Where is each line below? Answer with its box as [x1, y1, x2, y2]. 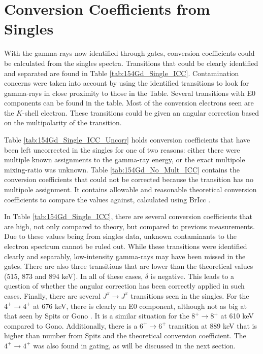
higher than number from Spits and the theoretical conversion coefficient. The [4, 330, 246, 341]
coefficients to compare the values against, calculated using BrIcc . [4, 194, 211, 204]
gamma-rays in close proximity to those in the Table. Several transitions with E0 [4, 87, 255, 98]
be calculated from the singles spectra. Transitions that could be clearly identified [4, 57, 258, 68]
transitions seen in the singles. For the [130, 290, 249, 301]
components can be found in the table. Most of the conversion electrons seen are [4, 97, 254, 108]
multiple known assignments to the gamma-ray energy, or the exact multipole [4, 154, 245, 165]
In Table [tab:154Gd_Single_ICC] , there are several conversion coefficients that [4, 211, 252, 222]
